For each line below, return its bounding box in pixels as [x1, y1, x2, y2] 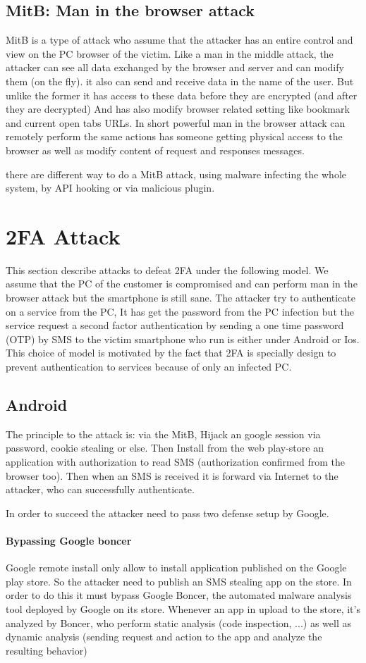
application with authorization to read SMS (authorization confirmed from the [6, 454, 345, 469]
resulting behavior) [6, 643, 87, 657]
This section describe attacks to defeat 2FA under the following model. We [6, 262, 329, 277]
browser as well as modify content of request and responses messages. [6, 142, 305, 157]
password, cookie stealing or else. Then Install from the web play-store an [6, 440, 324, 455]
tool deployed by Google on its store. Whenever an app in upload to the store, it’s [6, 601, 360, 616]
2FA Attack [6, 221, 121, 250]
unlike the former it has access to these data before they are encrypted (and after [6, 87, 358, 102]
